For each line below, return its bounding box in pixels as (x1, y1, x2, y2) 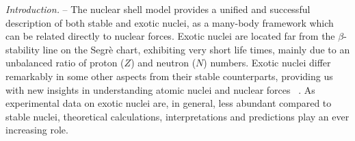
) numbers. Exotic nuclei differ (203, 55, 331, 70)
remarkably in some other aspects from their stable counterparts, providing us (5, 68, 333, 83)
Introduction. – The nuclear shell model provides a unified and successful (5, 2, 311, 16)
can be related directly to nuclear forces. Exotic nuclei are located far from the (5, 29, 335, 43)
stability (5, 42, 40, 56)
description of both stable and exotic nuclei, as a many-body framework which (5, 15, 334, 29)
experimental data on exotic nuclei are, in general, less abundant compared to (5, 96, 332, 110)
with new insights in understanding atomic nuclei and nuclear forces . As (5, 82, 315, 97)
